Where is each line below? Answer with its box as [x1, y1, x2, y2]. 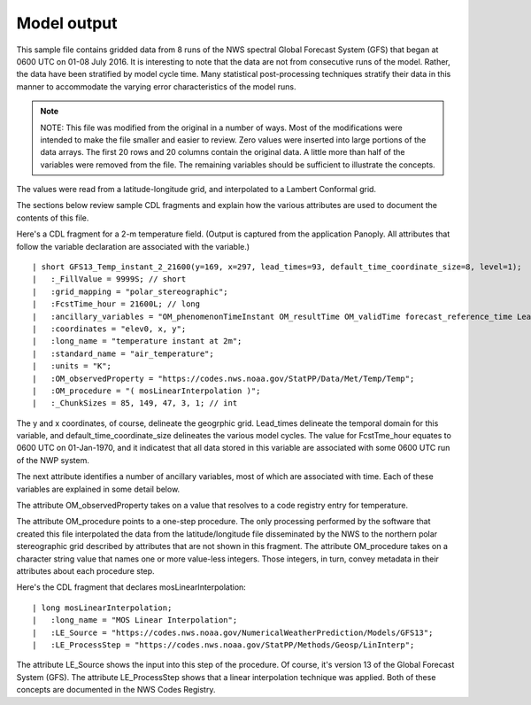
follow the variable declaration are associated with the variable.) [16, 241, 250, 252]
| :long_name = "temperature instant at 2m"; [32, 337, 242, 346]
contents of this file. [16, 213, 89, 223]
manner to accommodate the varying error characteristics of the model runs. [16, 81, 296, 92]
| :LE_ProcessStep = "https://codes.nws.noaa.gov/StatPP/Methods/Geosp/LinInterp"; [32, 639, 415, 650]
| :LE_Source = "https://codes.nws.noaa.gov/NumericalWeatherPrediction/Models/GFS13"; [32, 627, 434, 638]
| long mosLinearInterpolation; [32, 602, 173, 613]
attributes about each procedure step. [16, 566, 155, 576]
